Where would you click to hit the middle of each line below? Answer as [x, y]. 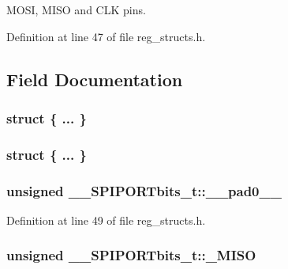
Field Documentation [95, 79]
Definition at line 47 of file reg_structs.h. [106, 36]
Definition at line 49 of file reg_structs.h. [106, 220]
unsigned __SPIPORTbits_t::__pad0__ [144, 190]
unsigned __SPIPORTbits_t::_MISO [131, 255]
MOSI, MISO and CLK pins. [76, 9]
